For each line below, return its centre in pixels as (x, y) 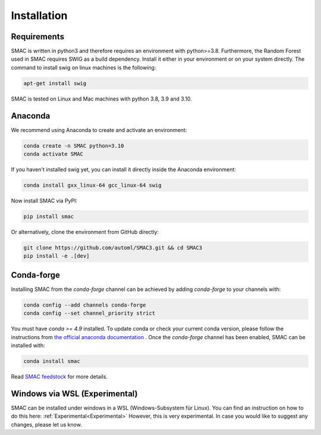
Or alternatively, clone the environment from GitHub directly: (85, 232)
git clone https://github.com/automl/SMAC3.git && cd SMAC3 (113, 248)
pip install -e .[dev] (56, 256)
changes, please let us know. (47, 424)
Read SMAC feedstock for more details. (59, 377)
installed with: (28, 346)
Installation (39, 15)
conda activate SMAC (53, 154)
